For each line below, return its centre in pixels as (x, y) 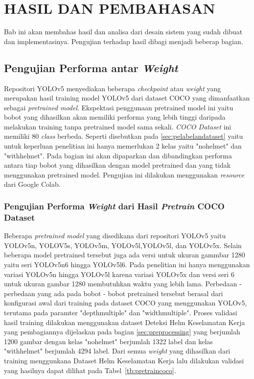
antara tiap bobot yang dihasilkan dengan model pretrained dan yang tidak (117, 165)
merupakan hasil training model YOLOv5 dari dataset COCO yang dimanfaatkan (127, 98)
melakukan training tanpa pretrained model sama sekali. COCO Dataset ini (118, 126)
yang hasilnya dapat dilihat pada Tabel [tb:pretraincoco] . (90, 370)
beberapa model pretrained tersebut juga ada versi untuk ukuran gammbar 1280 (125, 255)
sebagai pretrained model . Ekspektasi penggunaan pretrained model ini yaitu (119, 107)
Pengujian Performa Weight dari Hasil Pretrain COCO (114, 206)
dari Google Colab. (32, 184)
